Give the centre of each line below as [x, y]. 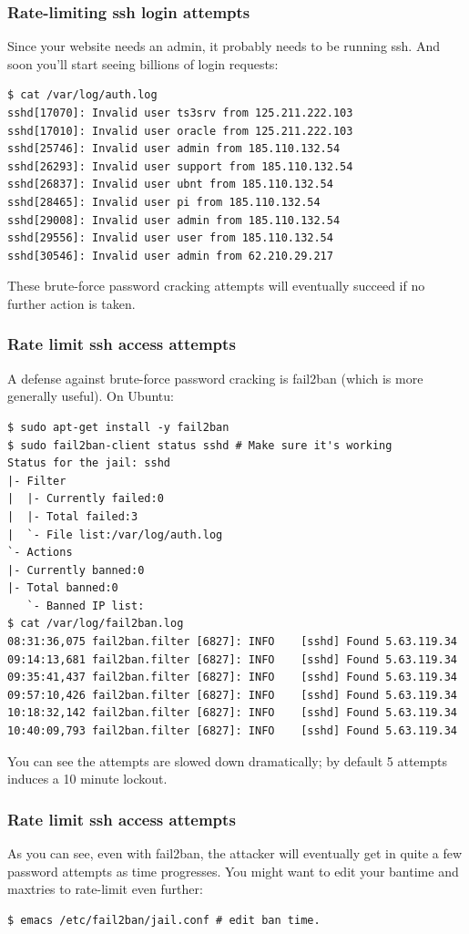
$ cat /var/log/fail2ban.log [96, 624]
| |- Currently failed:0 [86, 499]
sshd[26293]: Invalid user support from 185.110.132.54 [180, 166]
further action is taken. [71, 303]
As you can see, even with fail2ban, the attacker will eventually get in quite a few [235, 853]
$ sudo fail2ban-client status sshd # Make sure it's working [200, 445]
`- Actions [40, 553]
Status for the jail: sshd [89, 463]
